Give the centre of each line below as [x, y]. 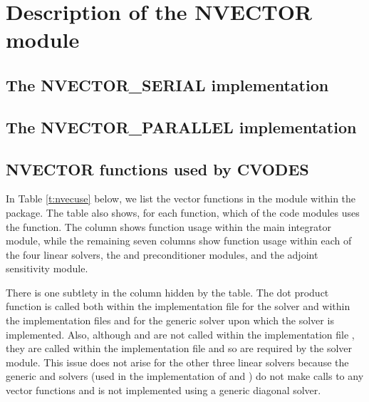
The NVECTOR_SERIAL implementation [167, 84]
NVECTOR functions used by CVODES [157, 169]
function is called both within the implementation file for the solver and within [178, 306]
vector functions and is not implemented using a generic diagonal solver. [163, 390]
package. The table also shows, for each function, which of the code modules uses [183, 212]
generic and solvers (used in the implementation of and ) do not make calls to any [185, 376]
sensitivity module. [47, 268]
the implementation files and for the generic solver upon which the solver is [170, 320]
